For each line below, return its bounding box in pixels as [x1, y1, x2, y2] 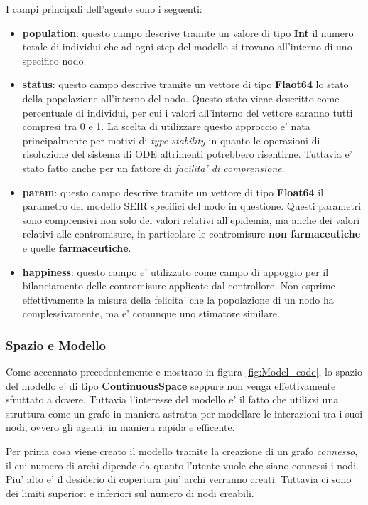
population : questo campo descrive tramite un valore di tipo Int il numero [22, 25, 354, 40]
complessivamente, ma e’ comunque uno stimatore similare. [22, 306, 280, 321]
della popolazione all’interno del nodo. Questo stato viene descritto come [22, 90, 340, 105]
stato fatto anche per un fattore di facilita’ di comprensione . [22, 160, 285, 175]
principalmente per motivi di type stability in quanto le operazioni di [22, 132, 320, 147]
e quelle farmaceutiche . [22, 240, 131, 255]
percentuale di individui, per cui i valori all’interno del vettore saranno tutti [22, 105, 353, 119]
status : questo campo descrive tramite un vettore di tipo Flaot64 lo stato [22, 77, 349, 92]
